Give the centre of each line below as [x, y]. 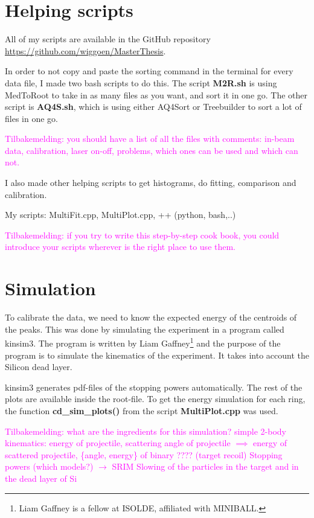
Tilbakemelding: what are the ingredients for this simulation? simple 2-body [146, 431]
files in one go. [31, 118]
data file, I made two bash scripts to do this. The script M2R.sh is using [141, 82]
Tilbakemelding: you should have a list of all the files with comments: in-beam [150, 139]
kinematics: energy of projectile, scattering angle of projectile [118, 443]
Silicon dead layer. [39, 367]
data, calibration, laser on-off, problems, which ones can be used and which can [152, 150]
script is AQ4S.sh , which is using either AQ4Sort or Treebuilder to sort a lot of [153, 107]
